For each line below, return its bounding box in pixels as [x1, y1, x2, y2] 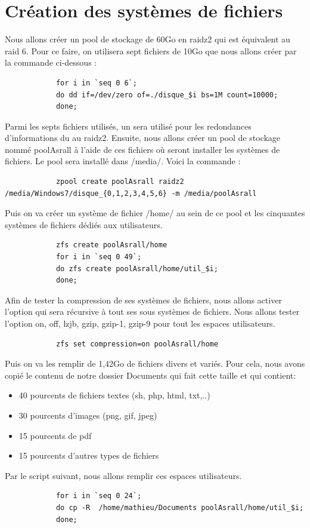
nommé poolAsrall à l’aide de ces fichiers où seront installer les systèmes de [5, 143, 280, 155]
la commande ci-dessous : [5, 56, 97, 69]
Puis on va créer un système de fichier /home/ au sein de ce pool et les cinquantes [5, 207, 305, 219]
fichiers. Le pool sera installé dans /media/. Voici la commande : [5, 155, 241, 167]
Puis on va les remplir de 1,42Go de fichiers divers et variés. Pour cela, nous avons [5, 357, 305, 370]
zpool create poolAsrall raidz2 [55, 177, 184, 186]
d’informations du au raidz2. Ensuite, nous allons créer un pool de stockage [5, 131, 280, 144]
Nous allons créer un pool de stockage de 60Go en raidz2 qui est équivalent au [5, 33, 290, 45]
